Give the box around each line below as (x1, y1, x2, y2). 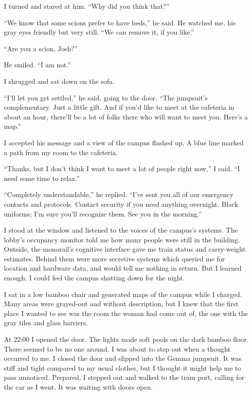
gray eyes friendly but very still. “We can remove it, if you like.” (4, 27, 194, 37)
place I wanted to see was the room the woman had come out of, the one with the (4, 308, 248, 318)
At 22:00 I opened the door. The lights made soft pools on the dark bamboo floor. (4, 334, 249, 344)
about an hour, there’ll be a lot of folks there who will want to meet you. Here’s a (4, 111, 248, 121)
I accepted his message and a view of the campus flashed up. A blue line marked (4, 137, 244, 147)
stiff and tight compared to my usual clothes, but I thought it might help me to (4, 362, 241, 373)
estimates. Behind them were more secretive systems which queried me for (4, 253, 225, 263)
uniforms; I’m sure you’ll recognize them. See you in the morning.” (4, 208, 202, 218)
